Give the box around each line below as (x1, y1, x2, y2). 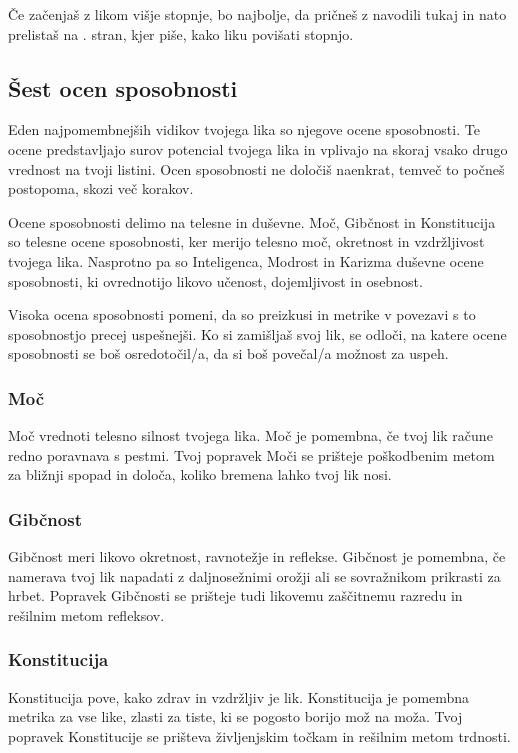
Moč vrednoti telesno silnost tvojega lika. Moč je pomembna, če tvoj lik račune (8, 425, 493, 446)
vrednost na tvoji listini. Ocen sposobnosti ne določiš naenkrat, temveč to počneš (8, 158, 505, 179)
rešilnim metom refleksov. (8, 604, 165, 625)
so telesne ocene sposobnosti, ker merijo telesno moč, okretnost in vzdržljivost (8, 231, 485, 252)
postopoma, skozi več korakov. (8, 178, 194, 199)
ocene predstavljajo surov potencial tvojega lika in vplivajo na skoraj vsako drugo (8, 138, 508, 159)
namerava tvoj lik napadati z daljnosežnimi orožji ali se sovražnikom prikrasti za (8, 565, 501, 586)
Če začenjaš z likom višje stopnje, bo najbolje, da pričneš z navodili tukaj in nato (8, 4, 507, 24)
